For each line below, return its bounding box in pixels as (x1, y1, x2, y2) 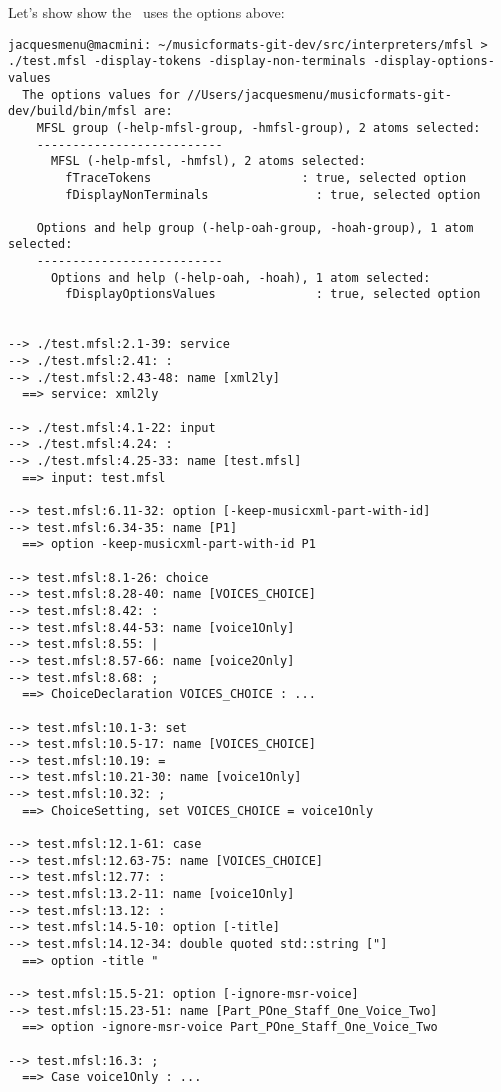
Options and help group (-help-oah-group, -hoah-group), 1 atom (36, 220, 474, 235)
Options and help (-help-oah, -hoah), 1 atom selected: (50, 270, 431, 285)
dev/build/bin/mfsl (8, 104, 137, 119)
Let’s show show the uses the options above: (8, 2, 285, 22)
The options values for (22, 87, 180, 102)
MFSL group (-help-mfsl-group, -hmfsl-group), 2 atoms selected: (36, 120, 481, 135)
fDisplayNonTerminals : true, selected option (65, 187, 481, 202)
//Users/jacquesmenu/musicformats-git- (186, 87, 452, 102)
